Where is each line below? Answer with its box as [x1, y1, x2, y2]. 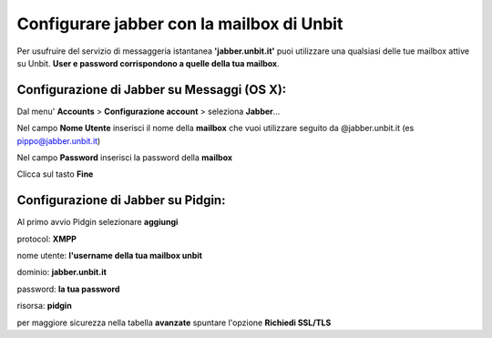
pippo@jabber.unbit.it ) [16, 135, 101, 146]
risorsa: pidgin [16, 301, 72, 312]
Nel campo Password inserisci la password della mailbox [16, 152, 232, 163]
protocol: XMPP [16, 233, 77, 244]
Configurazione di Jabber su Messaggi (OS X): [16, 82, 287, 97]
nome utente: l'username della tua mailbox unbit [16, 251, 202, 261]
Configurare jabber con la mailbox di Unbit [16, 14, 343, 34]
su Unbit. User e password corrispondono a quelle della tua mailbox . [16, 57, 280, 68]
